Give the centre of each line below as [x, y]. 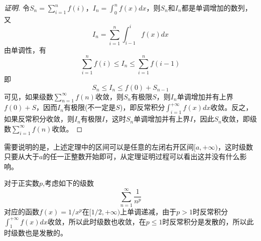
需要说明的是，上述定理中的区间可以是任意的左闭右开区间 [99, 146]
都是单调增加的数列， [217, 8]
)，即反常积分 [142, 107]
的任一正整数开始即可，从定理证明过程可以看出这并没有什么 [141, 156]
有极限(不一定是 [90, 107]
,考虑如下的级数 [68, 183]
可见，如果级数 [29, 96]
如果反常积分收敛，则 [39, 119]
